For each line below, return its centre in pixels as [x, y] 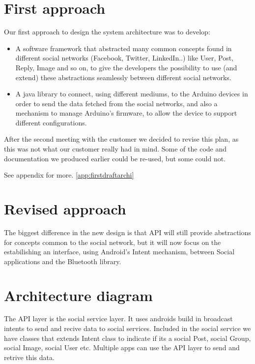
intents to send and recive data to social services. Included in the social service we [127, 328]
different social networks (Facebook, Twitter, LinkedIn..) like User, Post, [125, 58]
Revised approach [65, 209]
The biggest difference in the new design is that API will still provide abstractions [127, 232]
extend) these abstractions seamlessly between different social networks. [123, 77]
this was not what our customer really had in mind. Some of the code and [115, 149]
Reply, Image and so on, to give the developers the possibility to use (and [126, 67]
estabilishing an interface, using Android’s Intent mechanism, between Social [119, 252]
